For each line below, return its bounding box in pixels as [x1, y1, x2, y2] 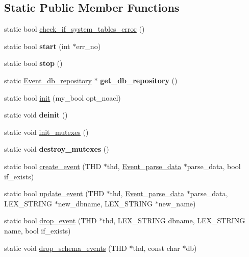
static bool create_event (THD [4, 160, 102, 171]
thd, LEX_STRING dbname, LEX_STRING [103, 215, 245, 226]
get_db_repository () [100, 75, 178, 85]
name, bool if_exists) [4, 225, 71, 236]
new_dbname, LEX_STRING [58, 198, 153, 208]
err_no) [76, 40, 101, 51]
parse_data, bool [187, 160, 241, 171]
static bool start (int [4, 40, 70, 51]
